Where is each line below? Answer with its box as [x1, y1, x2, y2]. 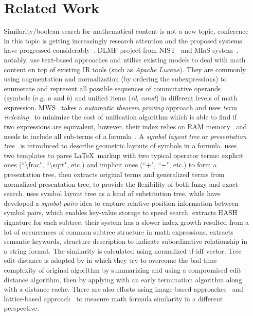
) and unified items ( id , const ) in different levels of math [70, 93, 237, 103]
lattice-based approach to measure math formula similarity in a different [4, 293, 223, 303]
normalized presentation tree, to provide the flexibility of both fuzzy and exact [4, 178, 238, 189]
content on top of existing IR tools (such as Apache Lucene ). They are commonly [4, 64, 246, 74]
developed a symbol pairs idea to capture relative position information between [4, 197, 238, 208]
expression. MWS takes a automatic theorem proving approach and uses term [4, 102, 237, 112]
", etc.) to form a [166, 159, 217, 170]
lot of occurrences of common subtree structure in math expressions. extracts [4, 226, 234, 237]
